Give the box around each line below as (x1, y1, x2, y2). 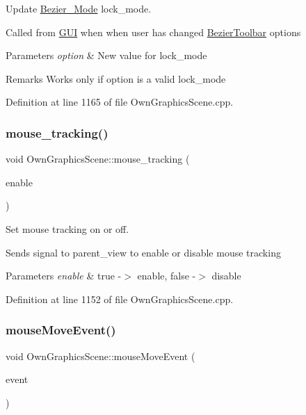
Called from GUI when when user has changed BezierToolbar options (6, 24, 301, 39)
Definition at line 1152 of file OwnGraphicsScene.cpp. (6, 291, 234, 306)
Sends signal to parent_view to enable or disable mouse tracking (6, 245, 281, 259)
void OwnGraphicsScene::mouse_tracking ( (6, 152, 190, 166)
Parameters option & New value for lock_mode (6, 48, 207, 63)
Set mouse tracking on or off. (6, 221, 129, 236)
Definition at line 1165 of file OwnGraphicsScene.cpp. (6, 95, 234, 109)
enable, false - (137, 268, 196, 283)
